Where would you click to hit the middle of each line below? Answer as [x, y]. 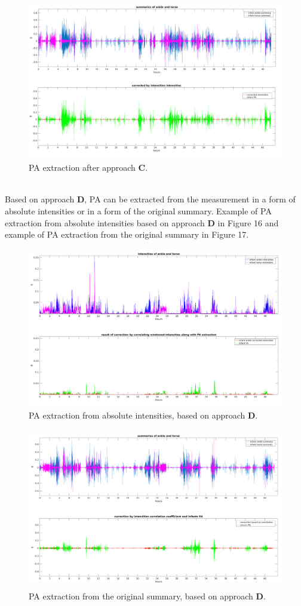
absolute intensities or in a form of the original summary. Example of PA [138, 210]
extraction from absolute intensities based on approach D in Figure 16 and [142, 222]
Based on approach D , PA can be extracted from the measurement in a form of [150, 199]
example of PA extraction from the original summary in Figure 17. [127, 234]
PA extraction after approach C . [88, 167]
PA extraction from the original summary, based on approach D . [147, 596]
